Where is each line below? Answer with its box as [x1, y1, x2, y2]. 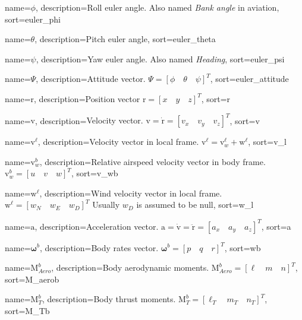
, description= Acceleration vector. [34, 220, 159, 232]
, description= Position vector [34, 92, 140, 104]
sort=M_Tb [5, 304, 50, 316]
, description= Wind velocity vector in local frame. [39, 186, 222, 199]
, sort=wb [224, 241, 261, 254]
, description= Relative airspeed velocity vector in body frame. [39, 155, 266, 167]
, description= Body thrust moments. [42, 293, 176, 305]
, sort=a [261, 220, 291, 232]
